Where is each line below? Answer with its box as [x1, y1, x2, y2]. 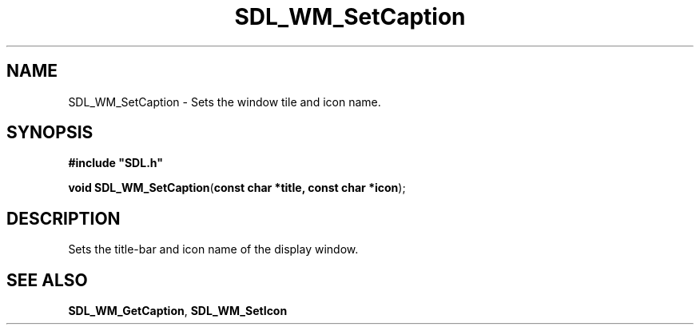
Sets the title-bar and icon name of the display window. [68, 242, 359, 257]
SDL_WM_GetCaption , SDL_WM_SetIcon [68, 304, 288, 318]
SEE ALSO [6, 269, 88, 290]
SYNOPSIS [6, 122, 93, 143]
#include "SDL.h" [68, 156, 163, 170]
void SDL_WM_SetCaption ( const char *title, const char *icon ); [68, 181, 406, 195]
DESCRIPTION [6, 208, 121, 229]
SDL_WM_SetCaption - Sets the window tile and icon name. [68, 94, 381, 109]
